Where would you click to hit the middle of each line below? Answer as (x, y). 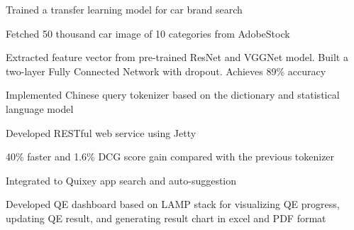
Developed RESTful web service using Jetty (101, 132)
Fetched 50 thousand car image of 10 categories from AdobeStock (148, 33)
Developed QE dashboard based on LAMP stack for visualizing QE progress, (173, 204)
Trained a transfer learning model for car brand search (124, 9)
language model (40, 108)
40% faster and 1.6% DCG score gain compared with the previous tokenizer (170, 157)
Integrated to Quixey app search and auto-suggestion (121, 180)
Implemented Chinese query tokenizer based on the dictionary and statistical (173, 95)
